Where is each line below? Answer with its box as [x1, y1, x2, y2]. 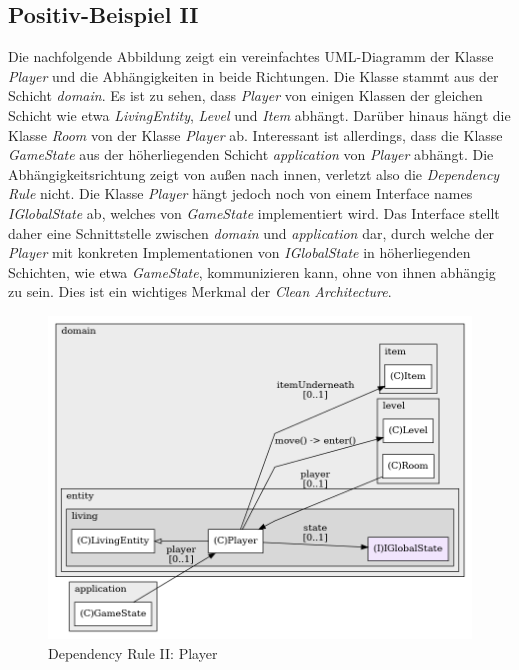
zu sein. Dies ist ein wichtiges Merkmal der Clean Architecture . [8, 281, 392, 302]
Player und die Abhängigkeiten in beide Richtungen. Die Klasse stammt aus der [8, 65, 499, 86]
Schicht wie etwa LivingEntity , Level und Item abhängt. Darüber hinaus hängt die [8, 104, 511, 125]
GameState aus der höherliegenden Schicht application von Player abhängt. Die [8, 144, 494, 165]
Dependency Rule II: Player [48, 642, 218, 663]
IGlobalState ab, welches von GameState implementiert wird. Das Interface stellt [8, 202, 500, 223]
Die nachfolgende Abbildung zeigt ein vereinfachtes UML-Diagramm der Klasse [8, 46, 494, 67]
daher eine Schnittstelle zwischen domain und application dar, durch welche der [8, 222, 495, 243]
